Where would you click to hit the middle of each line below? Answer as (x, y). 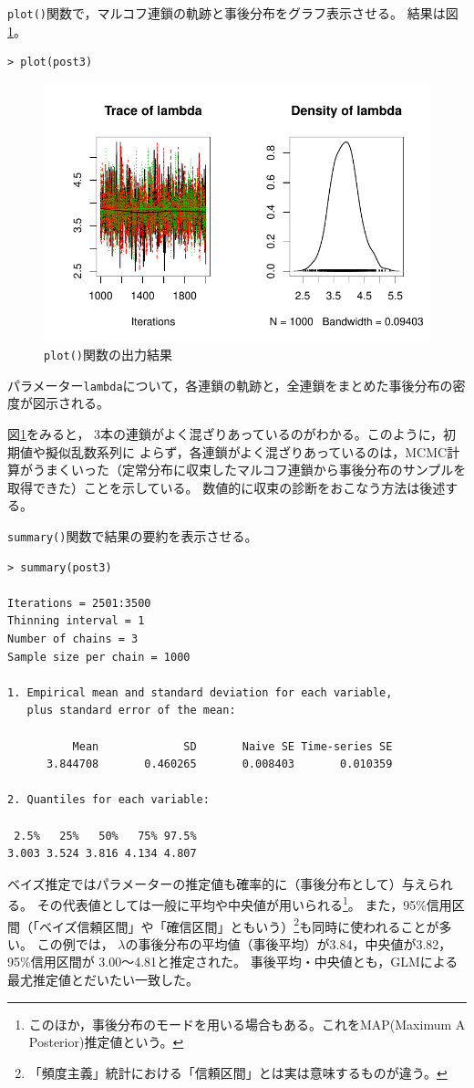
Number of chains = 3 (73, 639)
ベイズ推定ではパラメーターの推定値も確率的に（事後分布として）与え (217, 883)
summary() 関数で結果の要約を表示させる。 (133, 535)
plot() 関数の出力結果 (108, 355)
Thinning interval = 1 (76, 621)
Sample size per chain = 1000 (99, 657)
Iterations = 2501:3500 (79, 603)
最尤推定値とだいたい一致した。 (103, 979)
